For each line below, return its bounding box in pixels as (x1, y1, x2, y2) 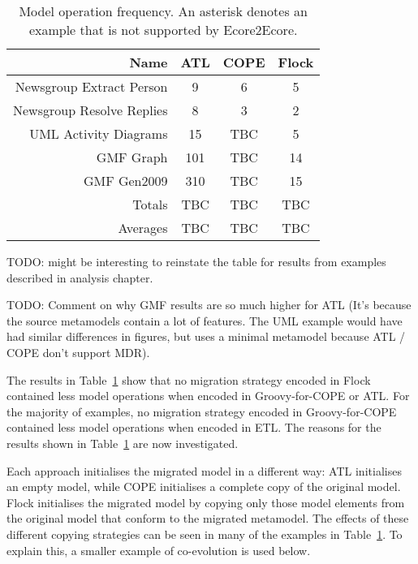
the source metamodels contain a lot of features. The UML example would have (6, 312, 403, 329)
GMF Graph (96, 148, 168, 166)
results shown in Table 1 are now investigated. (6, 434, 239, 451)
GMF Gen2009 (83, 171, 168, 190)
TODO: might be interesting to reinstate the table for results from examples (6, 253, 386, 269)
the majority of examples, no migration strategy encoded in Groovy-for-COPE (6, 403, 397, 420)
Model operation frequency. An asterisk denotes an (19, 2, 308, 20)
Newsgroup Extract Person (15, 77, 168, 96)
